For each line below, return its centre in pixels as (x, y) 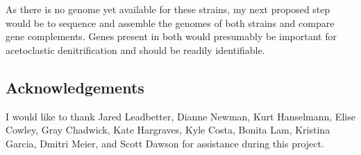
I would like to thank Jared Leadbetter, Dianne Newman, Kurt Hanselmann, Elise (180, 116)
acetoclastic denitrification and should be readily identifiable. (135, 49)
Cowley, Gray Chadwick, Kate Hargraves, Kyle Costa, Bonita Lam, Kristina (168, 130)
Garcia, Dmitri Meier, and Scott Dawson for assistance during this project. (165, 143)
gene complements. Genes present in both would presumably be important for (171, 36)
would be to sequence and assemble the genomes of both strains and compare (170, 22)
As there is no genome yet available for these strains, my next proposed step (168, 9)
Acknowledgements (75, 87)
